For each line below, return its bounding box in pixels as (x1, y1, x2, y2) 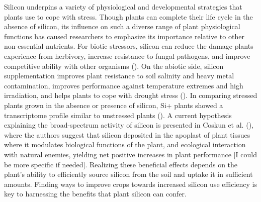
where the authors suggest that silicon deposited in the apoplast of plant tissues (4, 129, 250, 140)
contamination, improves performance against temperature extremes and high (4, 80, 243, 90)
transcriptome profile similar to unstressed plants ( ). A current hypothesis (4, 110, 232, 120)
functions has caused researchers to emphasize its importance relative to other (4, 31, 244, 41)
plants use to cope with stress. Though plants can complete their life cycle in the (4, 11, 253, 22)
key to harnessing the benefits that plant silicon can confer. (4, 188, 187, 199)
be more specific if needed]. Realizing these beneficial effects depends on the (4, 159, 238, 169)
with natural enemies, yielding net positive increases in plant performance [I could (4, 149, 257, 159)
